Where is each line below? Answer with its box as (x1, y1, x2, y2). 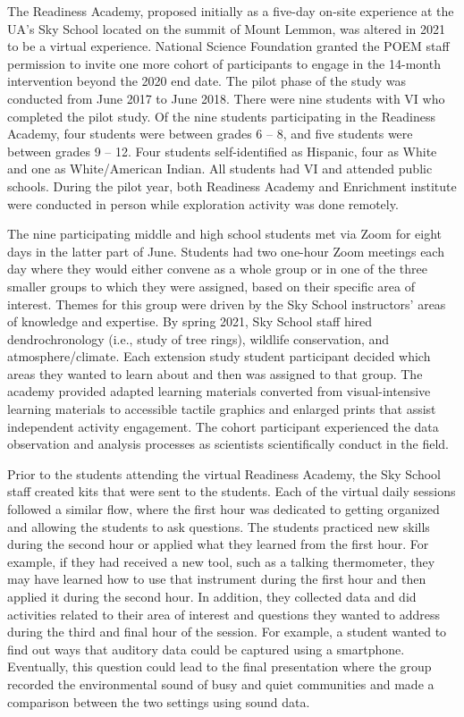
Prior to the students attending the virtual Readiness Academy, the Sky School (7, 464, 442, 483)
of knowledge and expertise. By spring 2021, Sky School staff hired (7, 312, 373, 331)
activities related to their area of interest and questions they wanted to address (7, 604, 441, 623)
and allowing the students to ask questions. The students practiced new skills (7, 517, 430, 536)
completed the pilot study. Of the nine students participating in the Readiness (7, 106, 435, 125)
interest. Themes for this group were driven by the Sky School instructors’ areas (7, 294, 446, 313)
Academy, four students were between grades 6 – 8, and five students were (7, 124, 413, 143)
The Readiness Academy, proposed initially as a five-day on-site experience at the (7, 2, 454, 20)
